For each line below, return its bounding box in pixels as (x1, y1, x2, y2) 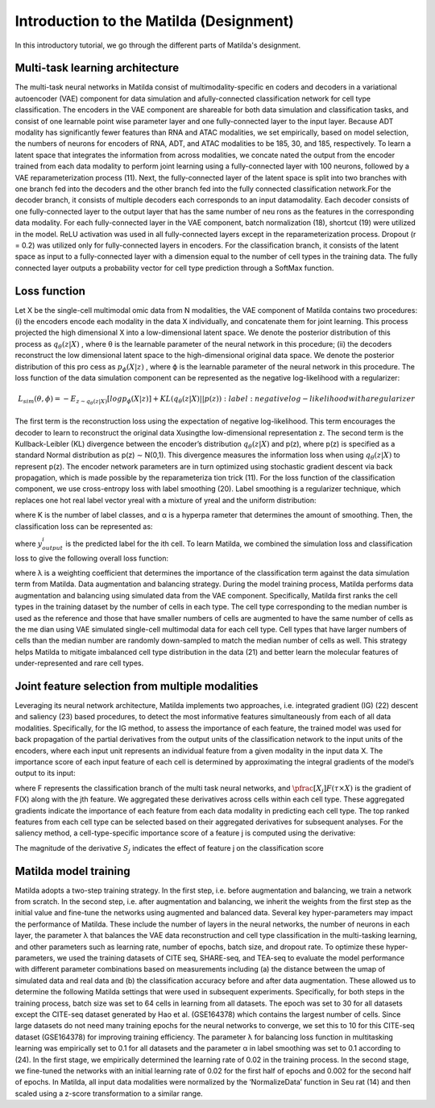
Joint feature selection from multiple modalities (14, 679, 259, 693)
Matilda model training (14, 864, 130, 878)
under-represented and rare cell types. (14, 658, 144, 669)
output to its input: (14, 769, 76, 778)
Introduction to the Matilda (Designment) (14, 12, 294, 30)
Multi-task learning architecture (14, 61, 180, 75)
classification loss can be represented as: (14, 521, 153, 531)
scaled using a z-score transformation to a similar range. (14, 1089, 203, 1098)
